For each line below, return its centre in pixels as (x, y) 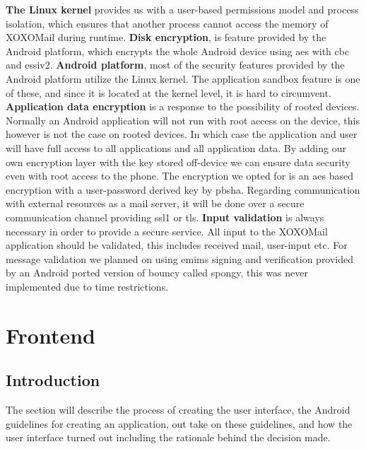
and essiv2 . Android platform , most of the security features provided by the (175, 65)
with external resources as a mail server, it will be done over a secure (155, 203)
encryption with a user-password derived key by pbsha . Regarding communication (183, 189)
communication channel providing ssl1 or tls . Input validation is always (165, 217)
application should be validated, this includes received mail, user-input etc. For (177, 245)
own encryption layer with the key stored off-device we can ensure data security (178, 162)
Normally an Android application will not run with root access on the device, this (183, 120)
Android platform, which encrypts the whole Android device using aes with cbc (178, 51)
